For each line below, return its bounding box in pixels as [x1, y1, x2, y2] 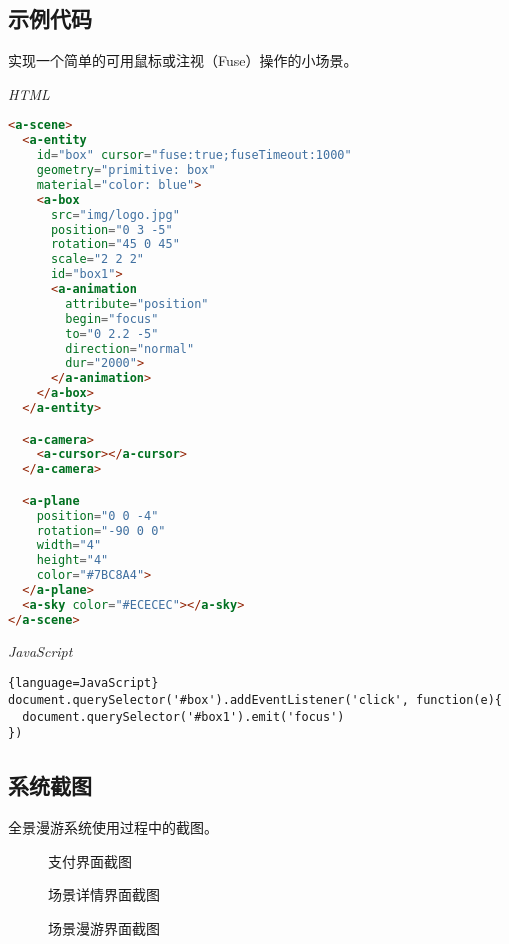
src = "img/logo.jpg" [50, 207, 180, 222]
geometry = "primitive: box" [36, 163, 216, 178]
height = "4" [36, 553, 109, 568]
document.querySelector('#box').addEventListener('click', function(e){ [8, 692, 502, 707]
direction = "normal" [65, 341, 195, 356]
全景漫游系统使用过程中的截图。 [8, 817, 218, 838]
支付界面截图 [48, 850, 132, 871]
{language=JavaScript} [8, 676, 159, 691]
